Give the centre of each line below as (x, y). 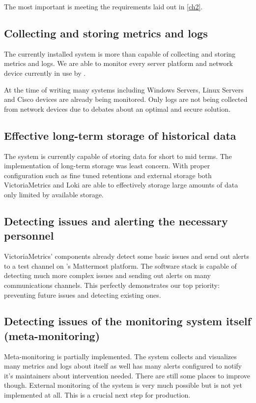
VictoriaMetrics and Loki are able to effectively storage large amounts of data (121, 185)
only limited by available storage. (54, 194)
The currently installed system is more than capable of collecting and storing (120, 53)
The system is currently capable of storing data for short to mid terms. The (118, 156)
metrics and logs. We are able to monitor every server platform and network (119, 63)
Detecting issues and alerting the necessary (116, 221)
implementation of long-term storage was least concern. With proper (107, 166)
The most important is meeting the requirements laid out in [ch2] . (103, 6)
